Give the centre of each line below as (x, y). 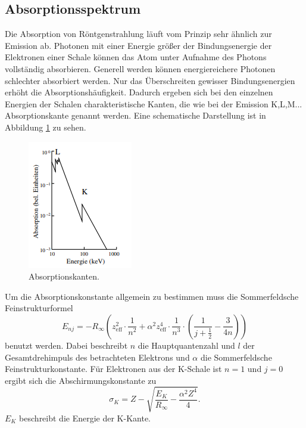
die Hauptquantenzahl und (186, 345)
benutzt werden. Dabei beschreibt (66, 345)
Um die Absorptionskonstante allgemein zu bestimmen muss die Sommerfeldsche (152, 296)
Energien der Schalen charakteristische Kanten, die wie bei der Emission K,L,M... (154, 103)
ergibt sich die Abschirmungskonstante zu (81, 380)
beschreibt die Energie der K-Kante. (85, 418)
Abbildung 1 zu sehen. (46, 127)
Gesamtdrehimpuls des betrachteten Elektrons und (97, 357)
